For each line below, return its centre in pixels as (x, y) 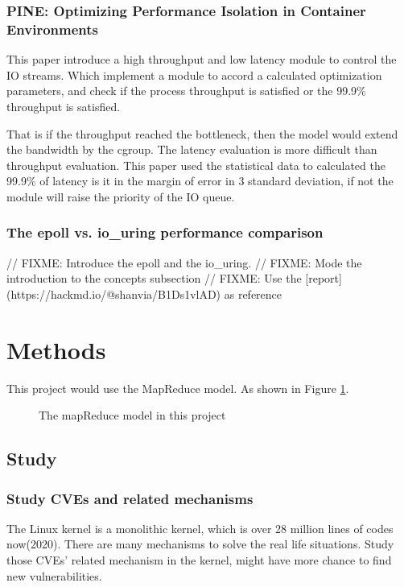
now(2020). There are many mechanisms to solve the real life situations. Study (200, 544)
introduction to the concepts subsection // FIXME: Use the (154, 278)
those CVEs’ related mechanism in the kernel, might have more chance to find (199, 559)
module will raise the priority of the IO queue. (121, 196)
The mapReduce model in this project (132, 415)
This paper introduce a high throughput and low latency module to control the (202, 59)
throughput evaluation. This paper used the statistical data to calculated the (196, 165)
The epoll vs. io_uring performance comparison (165, 232)
